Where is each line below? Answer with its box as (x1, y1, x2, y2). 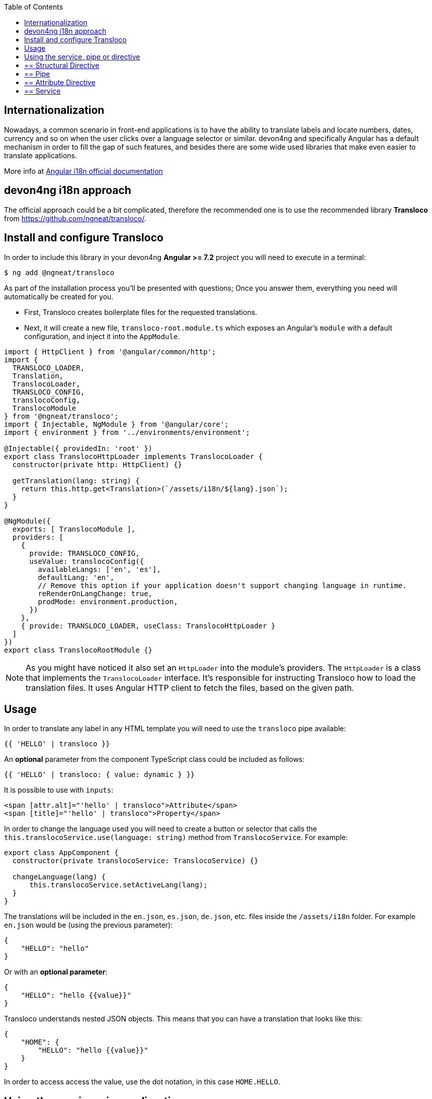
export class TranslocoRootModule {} (4, 645, 153, 654)
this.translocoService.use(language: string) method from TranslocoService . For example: (4, 833, 348, 842)
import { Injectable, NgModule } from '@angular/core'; (4, 420, 229, 428)
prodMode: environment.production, (38, 597, 178, 606)
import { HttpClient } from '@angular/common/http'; (4, 347, 216, 356)
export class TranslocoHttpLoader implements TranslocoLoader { (4, 452, 263, 461)
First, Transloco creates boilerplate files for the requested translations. (24, 307, 257, 316)
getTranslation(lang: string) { (12, 476, 140, 485)
